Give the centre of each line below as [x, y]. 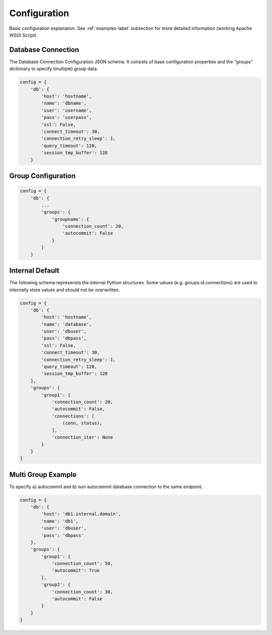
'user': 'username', [66, 110]
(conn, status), [82, 423]
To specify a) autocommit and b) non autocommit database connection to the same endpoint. [106, 487]
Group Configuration [42, 176]
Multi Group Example [43, 474]
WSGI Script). [23, 35]
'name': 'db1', [60, 521]
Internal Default [35, 271]
